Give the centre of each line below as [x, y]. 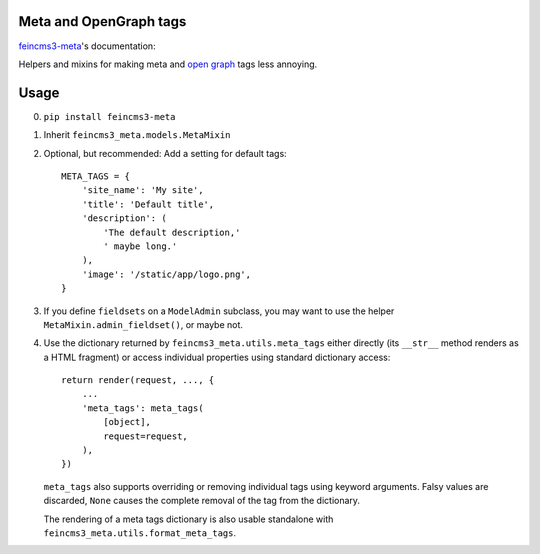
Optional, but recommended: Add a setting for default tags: [165, 153]
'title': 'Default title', [148, 204]
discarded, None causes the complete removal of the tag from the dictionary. [201, 501]
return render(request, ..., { [138, 380]
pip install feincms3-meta [109, 116]
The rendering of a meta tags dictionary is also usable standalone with [188, 519]
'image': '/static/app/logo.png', [166, 274]
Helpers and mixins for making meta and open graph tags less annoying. [168, 64]
